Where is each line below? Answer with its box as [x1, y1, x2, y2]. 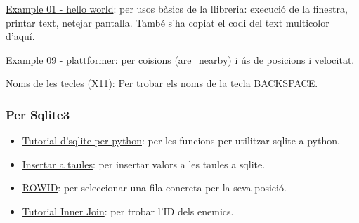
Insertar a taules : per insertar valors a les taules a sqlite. [22, 156, 266, 171]
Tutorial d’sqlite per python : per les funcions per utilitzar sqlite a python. [22, 133, 340, 148]
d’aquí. [6, 29, 35, 43]
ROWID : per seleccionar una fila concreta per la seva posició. [22, 180, 287, 195]
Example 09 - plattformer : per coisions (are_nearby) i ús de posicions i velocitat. [6, 52, 355, 67]
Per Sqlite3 [6, 105, 70, 123]
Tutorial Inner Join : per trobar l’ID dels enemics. [22, 203, 234, 218]
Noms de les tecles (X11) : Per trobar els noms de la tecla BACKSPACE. [6, 76, 318, 90]
